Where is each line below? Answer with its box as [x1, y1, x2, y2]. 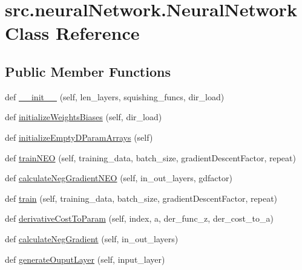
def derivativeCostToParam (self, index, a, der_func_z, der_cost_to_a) [5, 212, 274, 225]
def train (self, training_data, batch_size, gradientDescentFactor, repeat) [5, 191, 278, 204]
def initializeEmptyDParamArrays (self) [5, 130, 153, 143]
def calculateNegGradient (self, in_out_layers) [5, 232, 179, 245]
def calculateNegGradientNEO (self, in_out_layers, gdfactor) [5, 172, 232, 184]
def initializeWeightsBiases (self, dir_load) [5, 111, 162, 123]
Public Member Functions [5, 62, 171, 80]
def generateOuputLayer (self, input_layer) [5, 252, 165, 265]
